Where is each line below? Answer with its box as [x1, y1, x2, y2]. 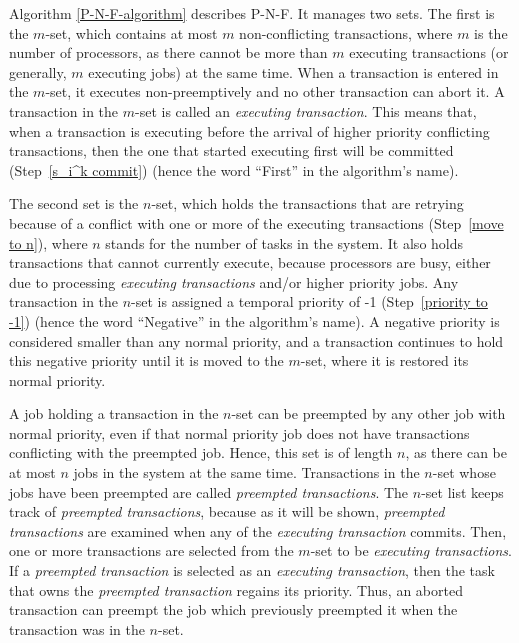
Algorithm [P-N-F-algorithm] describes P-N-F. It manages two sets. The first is [9, 3, 495, 23]
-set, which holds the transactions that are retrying [151, 193, 464, 214]
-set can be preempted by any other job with [231, 403, 506, 424]
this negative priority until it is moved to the [9, 350, 284, 371]
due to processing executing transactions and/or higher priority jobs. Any [9, 271, 459, 292]
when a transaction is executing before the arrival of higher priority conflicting [9, 120, 490, 141]
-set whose [432, 462, 496, 483]
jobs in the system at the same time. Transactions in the [73, 462, 420, 483]
